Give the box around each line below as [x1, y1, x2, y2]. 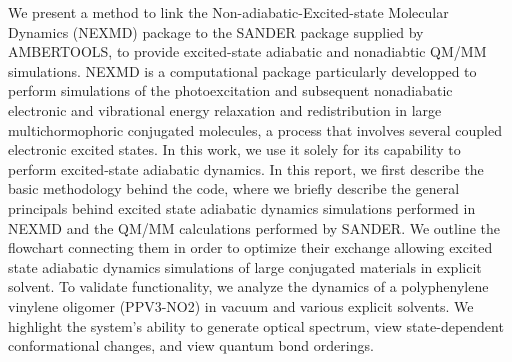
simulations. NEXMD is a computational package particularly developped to [8, 60, 477, 81]
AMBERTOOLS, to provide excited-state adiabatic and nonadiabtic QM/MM [8, 41, 487, 62]
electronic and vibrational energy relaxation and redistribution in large [8, 99, 442, 120]
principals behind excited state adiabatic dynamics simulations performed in [8, 197, 476, 218]
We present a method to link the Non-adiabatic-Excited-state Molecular [8, 2, 449, 22]
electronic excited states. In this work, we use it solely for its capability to [8, 139, 461, 160]
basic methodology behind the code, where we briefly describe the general [8, 178, 460, 199]
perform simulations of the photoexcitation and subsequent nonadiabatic [8, 80, 453, 101]
